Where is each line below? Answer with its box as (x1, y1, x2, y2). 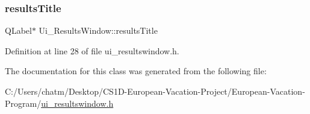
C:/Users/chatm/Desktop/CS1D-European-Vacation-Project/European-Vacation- (5, 85, 305, 97)
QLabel (5, 24, 32, 37)
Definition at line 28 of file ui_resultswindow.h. (5, 44, 179, 57)
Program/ (5, 97, 42, 109)
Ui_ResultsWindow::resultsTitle (39, 24, 158, 37)
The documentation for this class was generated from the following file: (5, 65, 267, 77)
